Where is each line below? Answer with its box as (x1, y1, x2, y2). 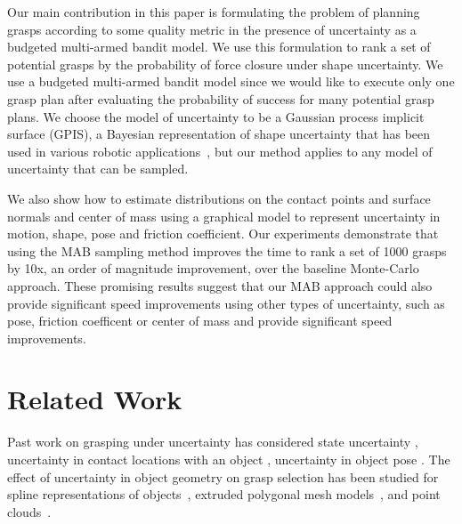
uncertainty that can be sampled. (7, 159, 189, 178)
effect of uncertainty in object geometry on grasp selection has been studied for (7, 467, 439, 486)
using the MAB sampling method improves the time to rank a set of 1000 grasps (7, 241, 447, 260)
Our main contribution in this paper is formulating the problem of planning (7, 3, 420, 20)
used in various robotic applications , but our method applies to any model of (7, 141, 433, 160)
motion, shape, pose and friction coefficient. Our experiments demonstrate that (7, 224, 439, 243)
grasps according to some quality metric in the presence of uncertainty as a (7, 20, 417, 38)
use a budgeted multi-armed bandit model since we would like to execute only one (7, 72, 455, 91)
